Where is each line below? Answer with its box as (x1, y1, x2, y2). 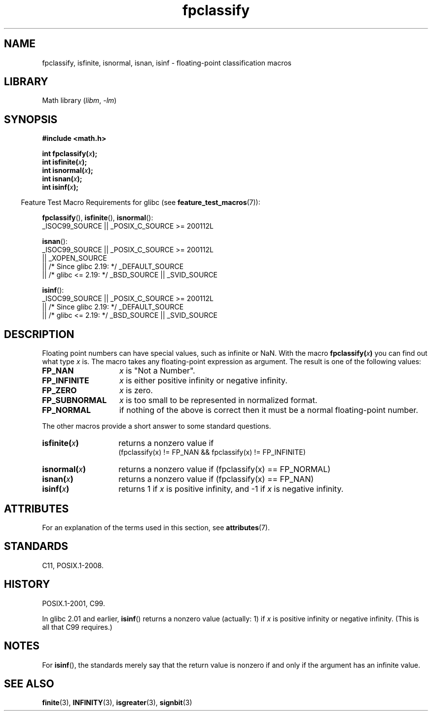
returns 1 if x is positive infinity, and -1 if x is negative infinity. (118, 484, 344, 494)
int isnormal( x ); (42, 166, 93, 175)
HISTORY (4, 578, 50, 591)
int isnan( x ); (42, 174, 82, 183)
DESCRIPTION (4, 328, 74, 340)
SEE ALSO (4, 677, 54, 690)
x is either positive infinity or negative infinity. (119, 375, 288, 386)
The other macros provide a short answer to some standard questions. (42, 422, 271, 431)
